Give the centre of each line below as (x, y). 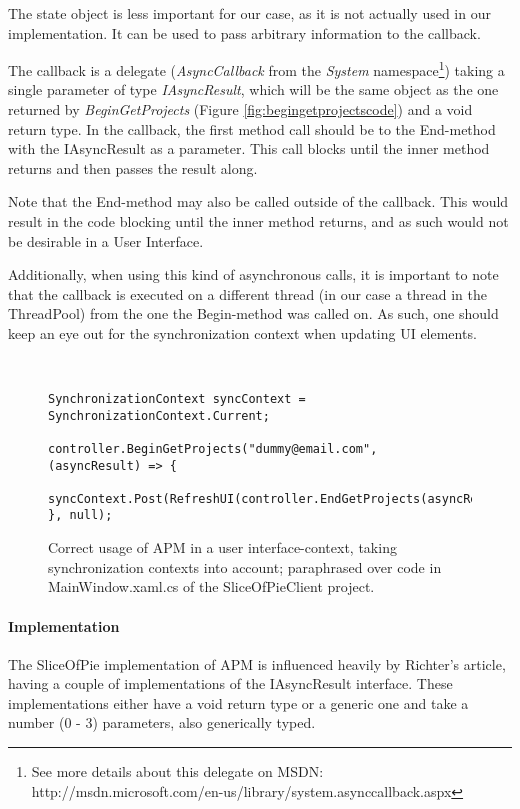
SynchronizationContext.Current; (159, 415)
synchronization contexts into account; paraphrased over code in (245, 566)
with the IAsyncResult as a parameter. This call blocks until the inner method (249, 148)
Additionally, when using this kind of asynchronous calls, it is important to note (253, 274)
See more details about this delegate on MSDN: (177, 771)
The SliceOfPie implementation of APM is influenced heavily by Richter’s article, (257, 663)
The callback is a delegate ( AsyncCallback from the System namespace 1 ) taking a (256, 68)
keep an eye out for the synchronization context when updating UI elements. (242, 332)
